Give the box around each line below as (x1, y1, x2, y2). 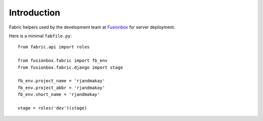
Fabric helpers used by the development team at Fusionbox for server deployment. (9, 24, 175, 30)
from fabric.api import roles (18, 44, 90, 50)
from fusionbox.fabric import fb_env (18, 58, 108, 63)
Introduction (9, 7, 60, 18)
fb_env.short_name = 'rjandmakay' (18, 92, 100, 97)
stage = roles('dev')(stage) (18, 105, 87, 111)
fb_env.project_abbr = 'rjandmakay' (18, 85, 105, 91)
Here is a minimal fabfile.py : (9, 33, 72, 39)
